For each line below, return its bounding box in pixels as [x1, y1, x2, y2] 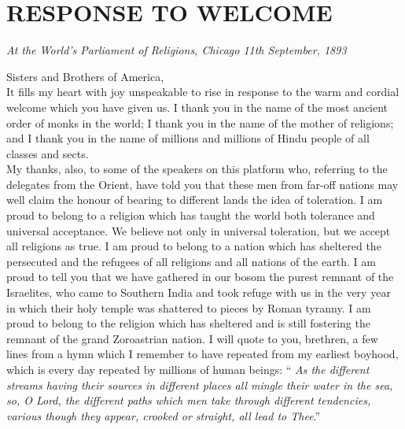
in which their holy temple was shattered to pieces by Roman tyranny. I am [6, 299, 371, 316]
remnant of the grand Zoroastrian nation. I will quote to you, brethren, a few [6, 330, 378, 346]
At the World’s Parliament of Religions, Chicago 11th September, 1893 [6, 42, 347, 58]
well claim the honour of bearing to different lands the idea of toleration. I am [6, 191, 383, 208]
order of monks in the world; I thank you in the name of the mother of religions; [6, 114, 394, 131]
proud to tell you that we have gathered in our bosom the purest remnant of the [6, 268, 394, 285]
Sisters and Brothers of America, [6, 68, 164, 84]
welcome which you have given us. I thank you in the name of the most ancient [6, 98, 388, 115]
